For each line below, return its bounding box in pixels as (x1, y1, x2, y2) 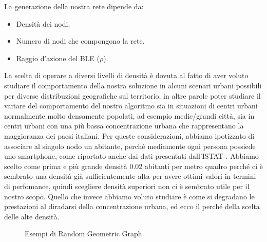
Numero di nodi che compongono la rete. (16, 35, 145, 46)
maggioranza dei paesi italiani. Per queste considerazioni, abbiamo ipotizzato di (4, 130, 255, 141)
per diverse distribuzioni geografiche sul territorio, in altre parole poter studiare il (4, 90, 261, 101)
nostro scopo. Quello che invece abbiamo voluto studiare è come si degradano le (4, 191, 255, 201)
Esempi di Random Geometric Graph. (25, 228, 144, 239)
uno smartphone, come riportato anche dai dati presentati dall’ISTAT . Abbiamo (4, 151, 259, 161)
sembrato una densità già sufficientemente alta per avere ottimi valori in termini (4, 171, 256, 181)
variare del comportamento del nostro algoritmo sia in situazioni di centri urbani (4, 100, 258, 111)
